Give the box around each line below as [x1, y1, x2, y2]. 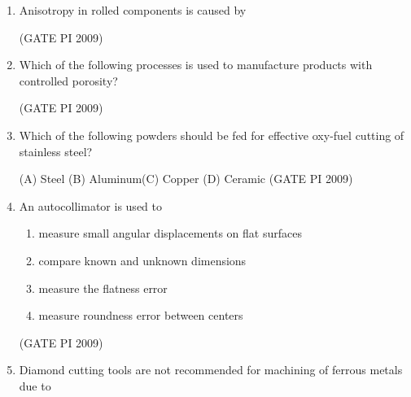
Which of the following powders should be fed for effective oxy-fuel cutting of [19, 126, 404, 143]
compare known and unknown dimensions [38, 251, 247, 268]
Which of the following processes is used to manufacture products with [19, 56, 373, 73]
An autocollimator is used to [19, 197, 162, 214]
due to [19, 377, 51, 394]
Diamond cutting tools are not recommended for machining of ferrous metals [19, 361, 403, 378]
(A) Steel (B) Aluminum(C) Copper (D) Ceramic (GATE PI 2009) [19, 170, 353, 187]
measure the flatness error [38, 279, 168, 296]
